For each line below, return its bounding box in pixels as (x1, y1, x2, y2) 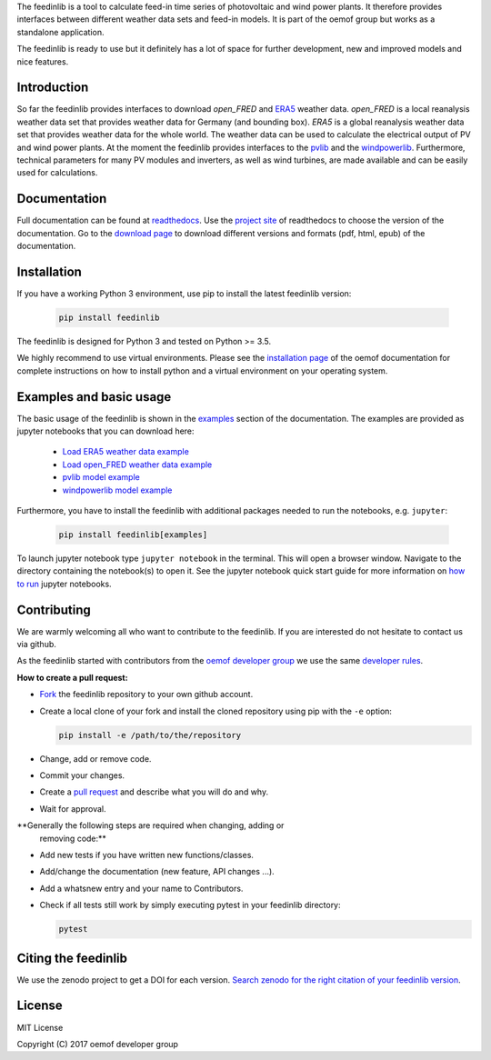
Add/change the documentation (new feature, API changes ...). (39, 866, 275, 877)
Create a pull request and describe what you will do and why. (39, 786, 268, 797)
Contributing (16, 602, 91, 617)
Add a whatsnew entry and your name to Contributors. (39, 883, 244, 894)
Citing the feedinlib (16, 950, 127, 965)
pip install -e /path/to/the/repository (58, 730, 241, 740)
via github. (16, 639, 56, 650)
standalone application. (16, 26, 105, 37)
